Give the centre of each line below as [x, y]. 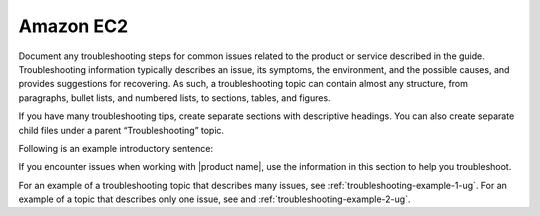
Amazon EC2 [73, 26]
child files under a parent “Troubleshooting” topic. [121, 130]
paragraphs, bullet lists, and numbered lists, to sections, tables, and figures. [174, 97]
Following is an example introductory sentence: [116, 148]
